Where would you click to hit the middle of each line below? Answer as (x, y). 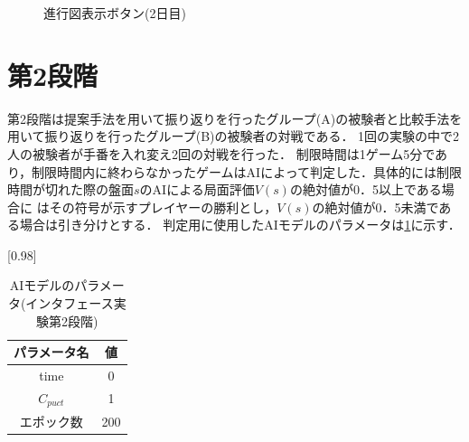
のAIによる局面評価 (197, 189)
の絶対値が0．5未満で (375, 207)
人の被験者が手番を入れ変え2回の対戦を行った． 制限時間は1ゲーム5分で (221, 153)
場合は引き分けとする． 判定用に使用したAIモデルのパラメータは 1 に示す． (240, 225)
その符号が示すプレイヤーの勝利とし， (163, 207)
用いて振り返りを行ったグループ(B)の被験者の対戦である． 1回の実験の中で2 (234, 136)
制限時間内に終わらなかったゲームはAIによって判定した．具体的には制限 (247, 171)
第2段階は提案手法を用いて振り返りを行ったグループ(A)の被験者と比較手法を (235, 118)
